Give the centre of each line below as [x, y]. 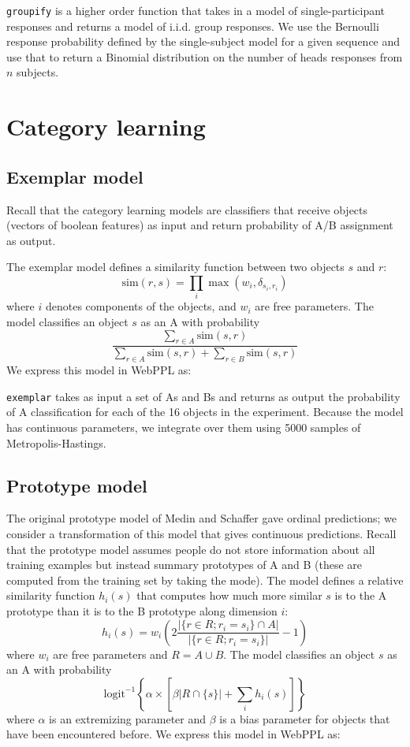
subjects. [38, 72]
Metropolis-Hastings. [56, 442]
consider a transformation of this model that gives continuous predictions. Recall [201, 533]
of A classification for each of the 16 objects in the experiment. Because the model [205, 412]
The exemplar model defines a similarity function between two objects [175, 267]
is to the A [361, 595]
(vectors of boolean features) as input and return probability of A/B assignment [200, 225]
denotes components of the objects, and [141, 306]
